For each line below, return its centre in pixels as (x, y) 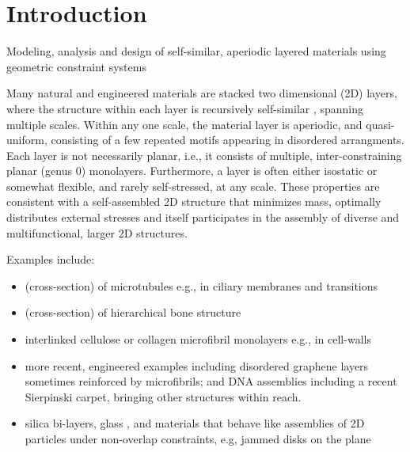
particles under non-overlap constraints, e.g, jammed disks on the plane (198, 439)
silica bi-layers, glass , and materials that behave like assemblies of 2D (195, 423)
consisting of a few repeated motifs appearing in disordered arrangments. (228, 140)
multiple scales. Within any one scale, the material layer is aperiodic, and (184, 124)
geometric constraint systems (76, 66)
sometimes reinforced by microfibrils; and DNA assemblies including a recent (211, 381)
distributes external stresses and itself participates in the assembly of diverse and (203, 217)
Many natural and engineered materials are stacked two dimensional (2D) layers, (202, 93)
